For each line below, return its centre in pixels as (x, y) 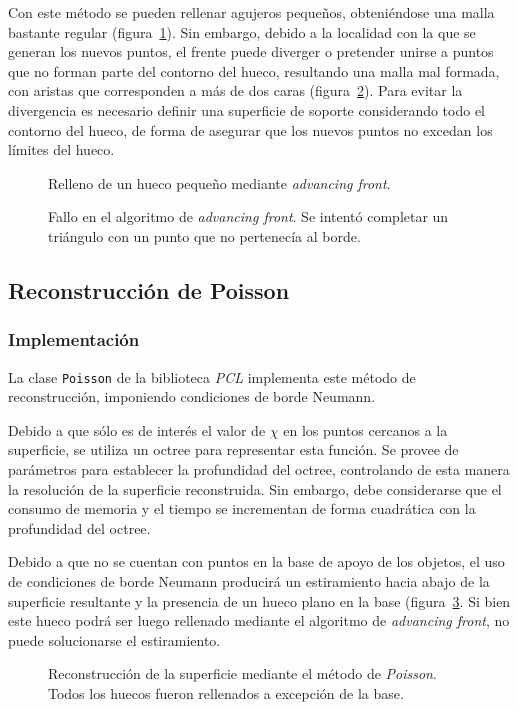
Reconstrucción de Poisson (149, 289)
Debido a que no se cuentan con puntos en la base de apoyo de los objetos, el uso (256, 561)
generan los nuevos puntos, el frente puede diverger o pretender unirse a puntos (251, 51)
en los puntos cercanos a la (365, 429)
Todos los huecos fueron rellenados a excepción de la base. (226, 692)
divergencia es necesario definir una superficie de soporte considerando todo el (247, 109)
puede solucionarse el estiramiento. (114, 639)
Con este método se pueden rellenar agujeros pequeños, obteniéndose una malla (251, 12)
